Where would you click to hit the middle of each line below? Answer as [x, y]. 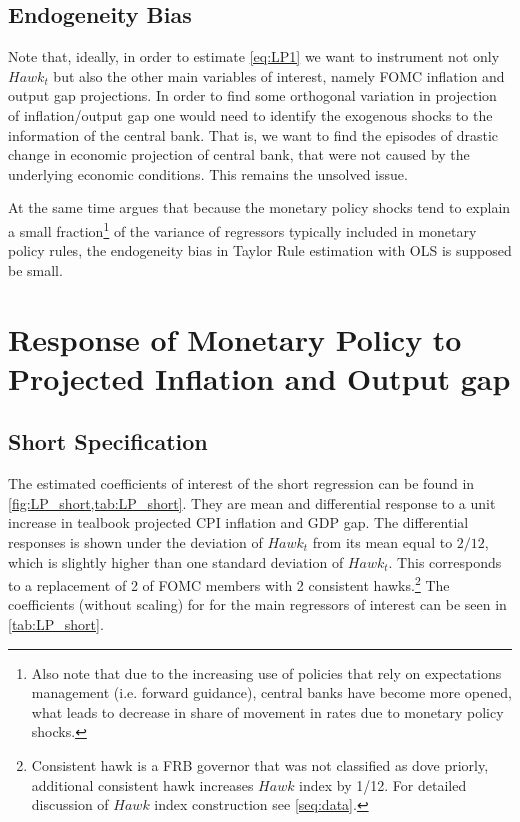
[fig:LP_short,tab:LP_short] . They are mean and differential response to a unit [252, 502]
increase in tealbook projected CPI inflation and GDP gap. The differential [238, 522]
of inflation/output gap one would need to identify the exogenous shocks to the [250, 114]
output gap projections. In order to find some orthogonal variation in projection [252, 95]
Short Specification [108, 441]
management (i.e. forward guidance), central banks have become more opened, [271, 692]
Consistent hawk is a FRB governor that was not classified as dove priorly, [260, 764]
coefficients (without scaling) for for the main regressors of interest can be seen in [257, 604]
